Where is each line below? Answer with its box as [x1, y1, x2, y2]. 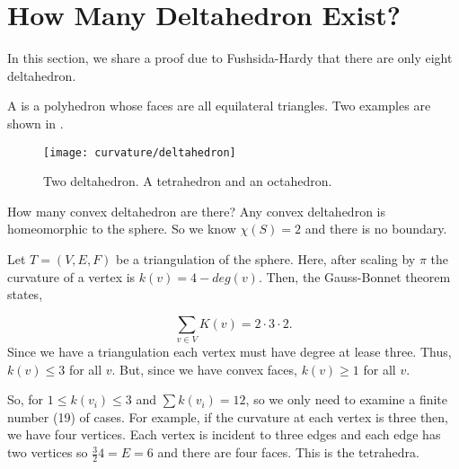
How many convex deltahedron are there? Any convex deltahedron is [7, 201, 385, 220]
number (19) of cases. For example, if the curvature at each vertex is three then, [7, 407, 449, 426]
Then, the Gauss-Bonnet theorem [266, 267, 451, 286]
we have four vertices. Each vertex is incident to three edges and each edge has [7, 425, 441, 444]
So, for [7, 390, 44, 409]
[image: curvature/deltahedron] [43, 146, 236, 159]
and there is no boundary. [305, 219, 447, 238]
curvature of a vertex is [7, 267, 136, 286]
